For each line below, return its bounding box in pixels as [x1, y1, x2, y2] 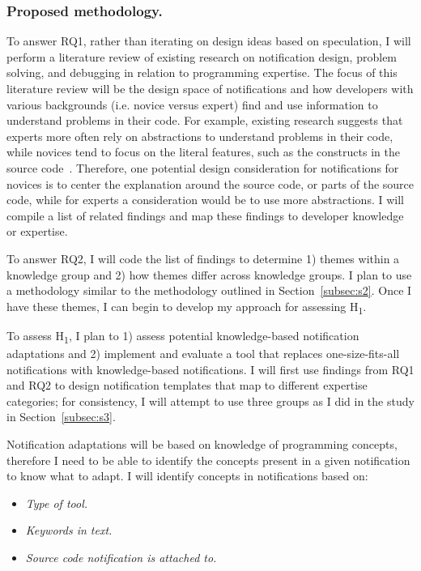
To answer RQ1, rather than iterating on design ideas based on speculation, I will [6, 32, 411, 49]
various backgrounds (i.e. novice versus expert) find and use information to [6, 96, 378, 113]
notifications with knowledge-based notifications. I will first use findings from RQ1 [6, 360, 415, 377]
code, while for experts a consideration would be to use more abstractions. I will [6, 191, 404, 208]
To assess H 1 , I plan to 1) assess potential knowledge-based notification [6, 326, 359, 346]
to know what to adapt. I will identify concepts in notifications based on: [6, 467, 368, 484]
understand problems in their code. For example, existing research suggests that [6, 112, 403, 129]
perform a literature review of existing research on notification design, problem [6, 48, 398, 65]
